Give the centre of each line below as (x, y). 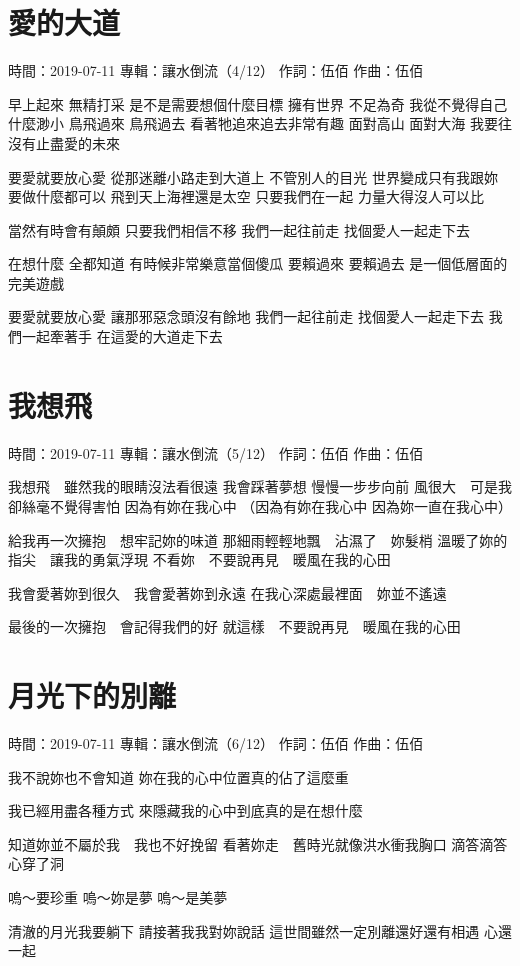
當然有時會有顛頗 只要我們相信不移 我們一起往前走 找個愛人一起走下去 (239, 229)
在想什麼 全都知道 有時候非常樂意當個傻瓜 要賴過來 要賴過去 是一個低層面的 (258, 263)
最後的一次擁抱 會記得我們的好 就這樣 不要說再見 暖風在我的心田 (234, 626)
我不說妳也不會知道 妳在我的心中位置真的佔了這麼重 (178, 776)
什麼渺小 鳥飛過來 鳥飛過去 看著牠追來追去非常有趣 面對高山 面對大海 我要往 (260, 123)
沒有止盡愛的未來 (64, 142)
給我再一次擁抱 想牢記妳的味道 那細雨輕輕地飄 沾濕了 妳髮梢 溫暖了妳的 (258, 539)
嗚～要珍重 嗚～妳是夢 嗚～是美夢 (118, 897)
